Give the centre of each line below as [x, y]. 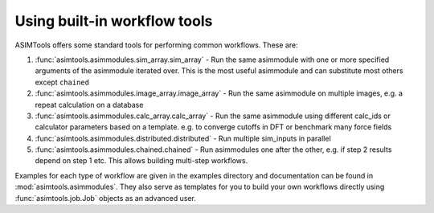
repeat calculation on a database [89, 104]
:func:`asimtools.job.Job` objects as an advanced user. [105, 198]
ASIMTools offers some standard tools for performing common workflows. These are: [156, 45]
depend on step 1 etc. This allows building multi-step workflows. [141, 161]
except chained [62, 82]
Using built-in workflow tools [114, 21]
